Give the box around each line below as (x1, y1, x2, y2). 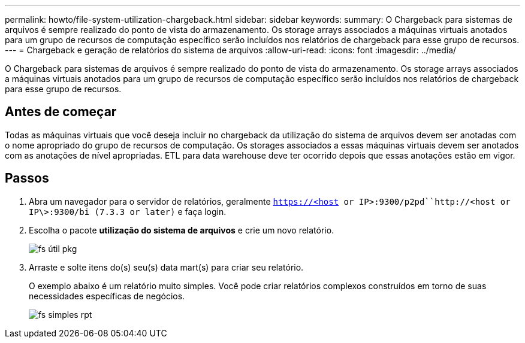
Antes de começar (5, 104, 117, 120)
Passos (5, 171, 49, 186)
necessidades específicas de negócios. (29, 290, 185, 301)
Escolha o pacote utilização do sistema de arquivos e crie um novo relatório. (29, 224, 334, 235)
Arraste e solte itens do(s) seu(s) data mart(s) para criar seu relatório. (29, 262, 304, 272)
